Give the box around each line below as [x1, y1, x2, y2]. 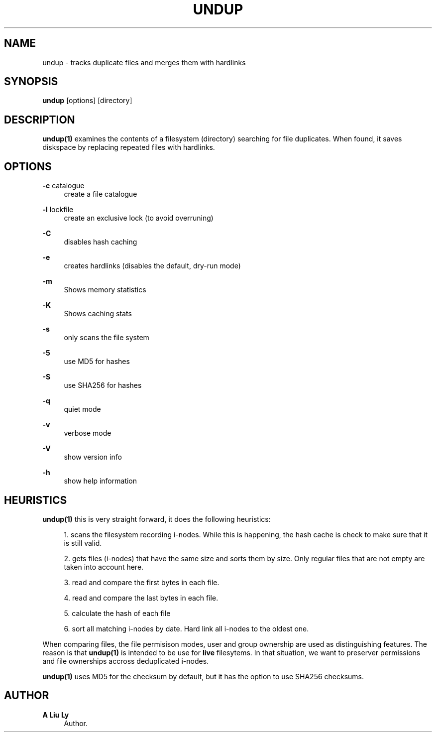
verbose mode [64, 429, 111, 438]
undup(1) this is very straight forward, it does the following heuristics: [42, 514, 271, 523]
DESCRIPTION [4, 113, 75, 126]
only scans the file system [64, 333, 149, 342]
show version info [64, 453, 122, 462]
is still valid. [64, 538, 102, 547]
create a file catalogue [64, 190, 137, 199]
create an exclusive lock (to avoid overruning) [64, 214, 214, 223]
